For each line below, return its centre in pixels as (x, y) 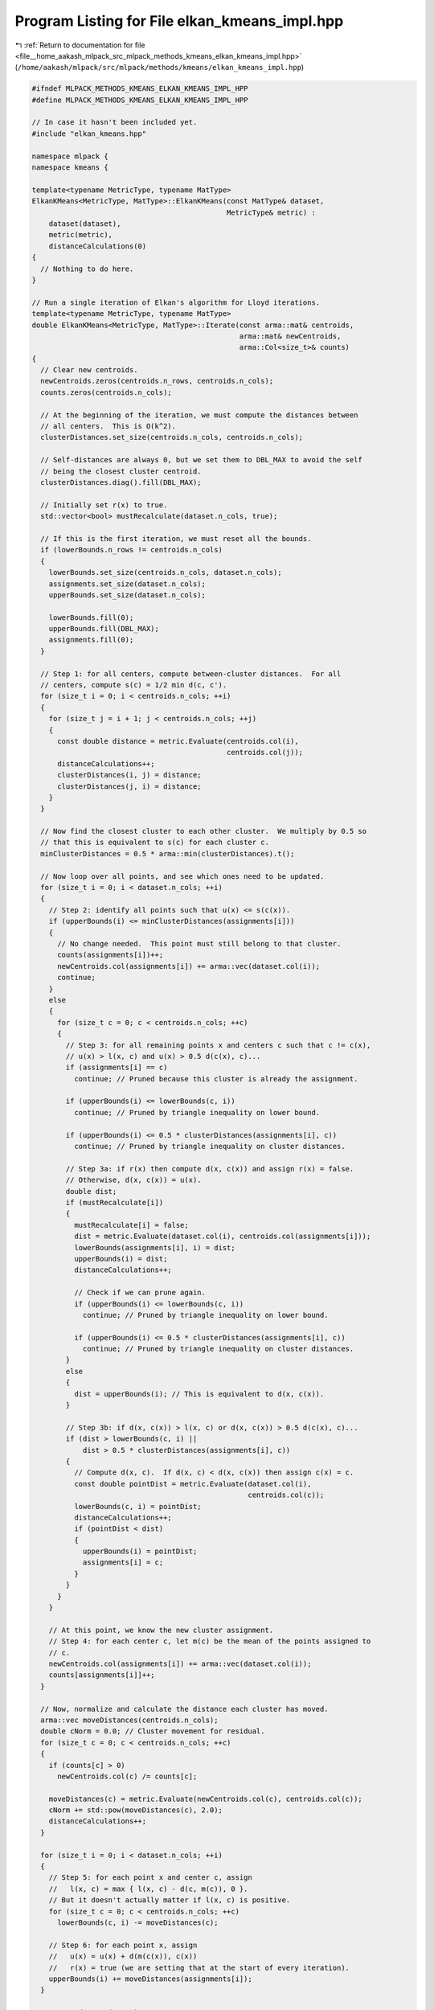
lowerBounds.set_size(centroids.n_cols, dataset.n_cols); (165, 572)
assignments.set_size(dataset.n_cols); (127, 584)
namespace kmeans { (70, 168)
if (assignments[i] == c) (117, 1068)
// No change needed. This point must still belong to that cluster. (199, 943)
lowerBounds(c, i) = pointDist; (137, 1506)
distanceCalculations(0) (98, 246)
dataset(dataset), (85, 224)
